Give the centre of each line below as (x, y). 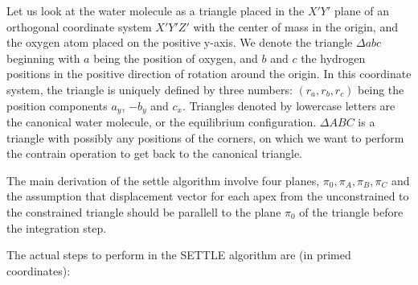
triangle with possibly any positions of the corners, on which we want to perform (205, 137)
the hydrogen (333, 58)
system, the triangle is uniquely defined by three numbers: (150, 89)
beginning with (43, 58)
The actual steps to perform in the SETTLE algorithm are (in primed (179, 255)
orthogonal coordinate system (79, 26)
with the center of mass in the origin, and (295, 26)
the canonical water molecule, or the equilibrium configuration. (162, 122)
